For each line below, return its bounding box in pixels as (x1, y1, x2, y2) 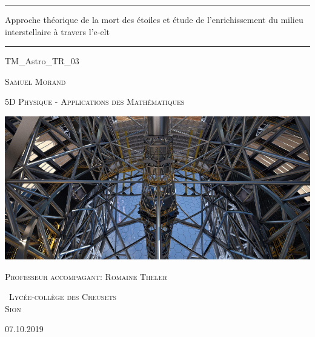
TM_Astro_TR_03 (5, 55, 79, 67)
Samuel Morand (5, 75, 66, 87)
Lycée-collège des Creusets (8, 290, 116, 303)
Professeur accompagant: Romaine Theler (5, 270, 167, 282)
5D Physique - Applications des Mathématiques (5, 95, 185, 108)
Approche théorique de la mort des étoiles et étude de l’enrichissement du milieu (5, 13, 303, 25)
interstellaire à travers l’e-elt (5, 25, 110, 38)
